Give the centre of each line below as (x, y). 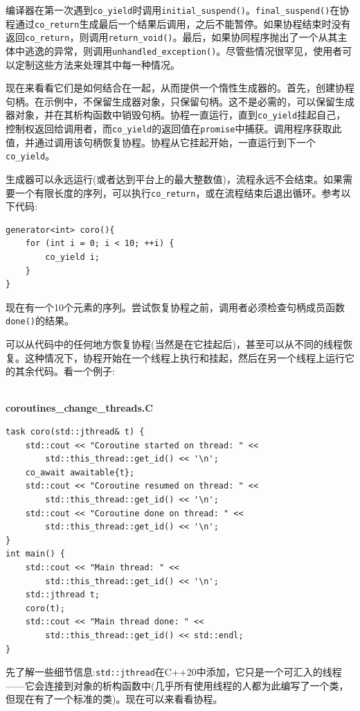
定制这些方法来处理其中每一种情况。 (97, 64)
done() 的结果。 (40, 321)
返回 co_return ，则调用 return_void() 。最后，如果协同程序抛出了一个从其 (172, 37)
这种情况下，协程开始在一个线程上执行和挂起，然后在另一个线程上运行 (184, 357)
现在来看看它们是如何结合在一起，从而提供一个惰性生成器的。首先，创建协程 (180, 88)
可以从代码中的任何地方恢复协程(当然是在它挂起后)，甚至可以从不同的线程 (174, 344)
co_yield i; (73, 257)
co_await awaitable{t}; (80, 472)
